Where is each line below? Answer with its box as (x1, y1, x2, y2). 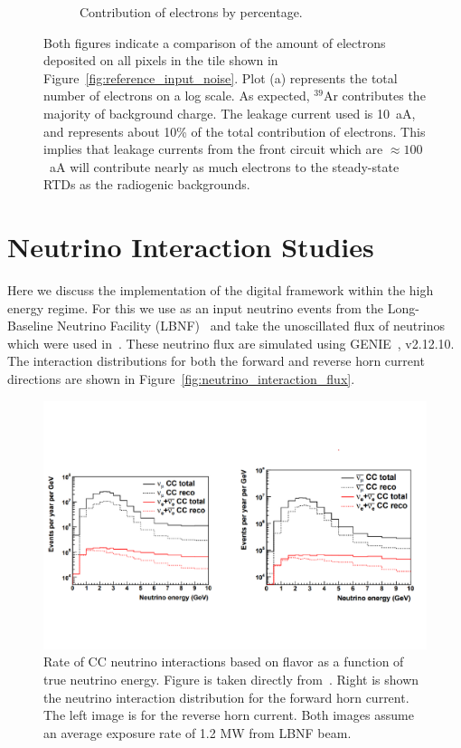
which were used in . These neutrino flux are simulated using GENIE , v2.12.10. (7, 333, 455, 352)
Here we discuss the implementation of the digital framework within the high (7, 281, 434, 300)
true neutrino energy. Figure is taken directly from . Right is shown (43, 669, 419, 688)
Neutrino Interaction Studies (7, 228, 374, 265)
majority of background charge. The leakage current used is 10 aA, (43, 103, 416, 122)
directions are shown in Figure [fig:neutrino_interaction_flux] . (7, 369, 355, 388)
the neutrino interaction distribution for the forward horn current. (43, 687, 409, 706)
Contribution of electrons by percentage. (80, 3, 303, 21)
